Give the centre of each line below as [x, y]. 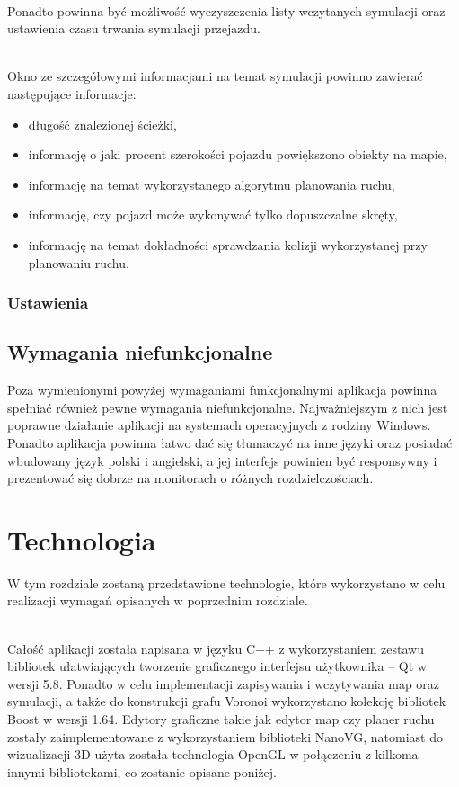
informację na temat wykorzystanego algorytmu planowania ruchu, [212, 184]
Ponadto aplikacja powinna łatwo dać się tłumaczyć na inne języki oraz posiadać [230, 442]
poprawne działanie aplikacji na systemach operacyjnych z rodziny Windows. [219, 425]
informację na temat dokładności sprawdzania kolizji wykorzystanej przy [228, 244]
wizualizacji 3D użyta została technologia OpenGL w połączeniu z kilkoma [213, 754]
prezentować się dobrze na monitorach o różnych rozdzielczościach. [190, 478]
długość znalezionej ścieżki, [102, 124]
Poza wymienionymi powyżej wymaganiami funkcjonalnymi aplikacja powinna [222, 390]
